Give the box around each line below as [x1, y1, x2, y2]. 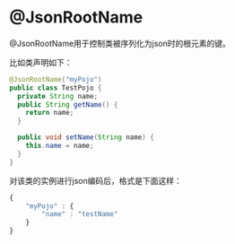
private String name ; [17, 91, 99, 100]
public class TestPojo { [9, 83, 102, 92]
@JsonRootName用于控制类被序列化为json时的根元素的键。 [9, 38, 231, 48]
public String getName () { [17, 100, 118, 109]
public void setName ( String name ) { [17, 133, 154, 142]
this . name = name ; [25, 142, 94, 151]
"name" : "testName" [41, 210, 118, 219]
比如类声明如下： [9, 57, 73, 67]
